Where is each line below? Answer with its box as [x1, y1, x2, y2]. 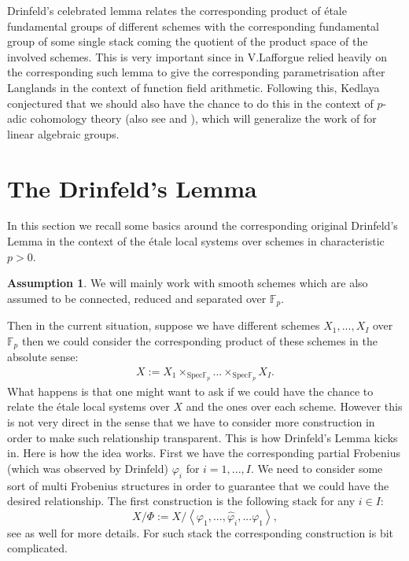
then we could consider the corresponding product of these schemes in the [21, 332, 378, 349]
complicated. [7, 540, 68, 556]
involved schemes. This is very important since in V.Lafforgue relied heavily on [7, 48, 387, 65]
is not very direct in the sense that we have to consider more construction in [7, 414, 375, 430]
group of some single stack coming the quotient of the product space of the [7, 33, 368, 50]
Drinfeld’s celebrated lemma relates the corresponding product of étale [7, 2, 347, 18]
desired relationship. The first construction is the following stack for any [7, 493, 356, 509]
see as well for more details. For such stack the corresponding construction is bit [7, 524, 394, 541]
